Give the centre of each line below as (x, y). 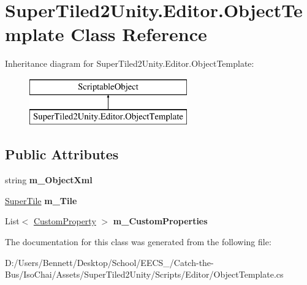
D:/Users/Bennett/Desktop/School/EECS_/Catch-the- (109, 262)
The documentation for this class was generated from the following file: (138, 242)
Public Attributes (62, 154)
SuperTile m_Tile (41, 200)
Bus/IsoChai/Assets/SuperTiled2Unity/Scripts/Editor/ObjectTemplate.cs (144, 274)
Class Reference (139, 34)
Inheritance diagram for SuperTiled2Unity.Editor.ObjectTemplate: (130, 63)
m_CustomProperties (160, 221)
